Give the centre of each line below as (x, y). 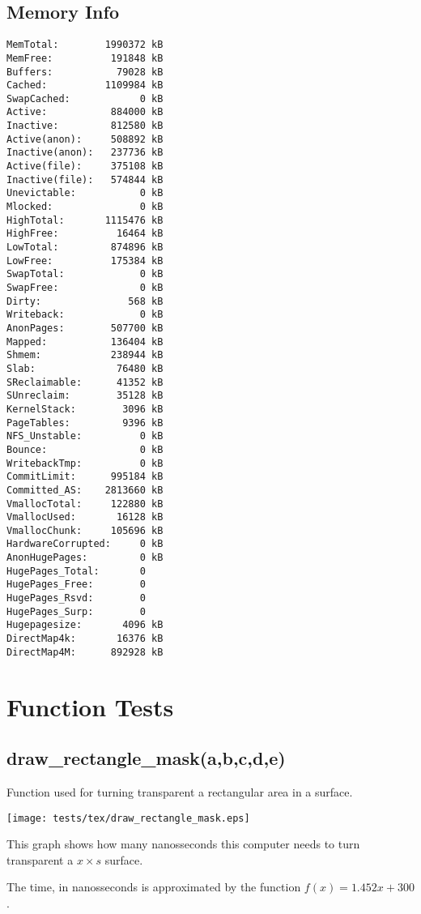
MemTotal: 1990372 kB (85, 45)
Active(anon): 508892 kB (85, 139)
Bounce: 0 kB (85, 449)
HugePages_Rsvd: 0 (76, 598)
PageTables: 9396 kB (85, 423)
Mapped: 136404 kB (85, 342)
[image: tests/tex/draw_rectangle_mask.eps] (128, 818)
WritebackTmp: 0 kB (85, 463)
